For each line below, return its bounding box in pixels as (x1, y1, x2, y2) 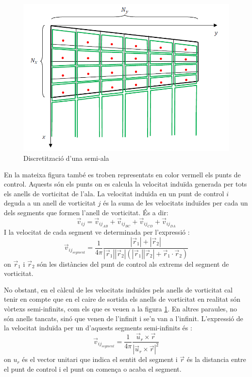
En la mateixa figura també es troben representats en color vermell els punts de (4, 169, 241, 179)
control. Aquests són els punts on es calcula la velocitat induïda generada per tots (4, 179, 247, 189)
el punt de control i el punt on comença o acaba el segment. (4, 364, 182, 374)
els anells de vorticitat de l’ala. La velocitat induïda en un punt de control (4, 188, 224, 198)
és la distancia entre (186, 354, 246, 364)
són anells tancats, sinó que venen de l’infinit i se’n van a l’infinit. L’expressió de (4, 313, 243, 323)
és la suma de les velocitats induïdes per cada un (103, 198, 248, 208)
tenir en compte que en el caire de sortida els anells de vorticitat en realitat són (4, 294, 240, 304)
